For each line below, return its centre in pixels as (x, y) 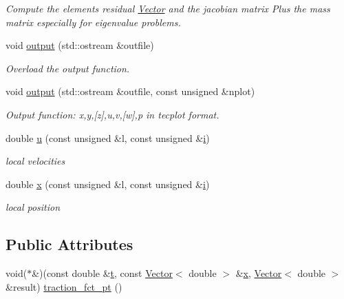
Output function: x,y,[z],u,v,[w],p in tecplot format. (112, 114)
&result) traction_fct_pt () (64, 286)
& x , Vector (259, 273)
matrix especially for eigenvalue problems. (93, 22)
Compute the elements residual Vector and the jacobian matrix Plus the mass (168, 8)
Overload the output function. (68, 68)
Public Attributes (69, 244)
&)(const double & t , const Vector (102, 273)
